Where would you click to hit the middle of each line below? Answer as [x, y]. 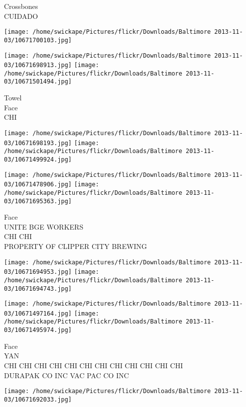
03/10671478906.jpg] [38, 185]
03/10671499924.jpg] [38, 159]
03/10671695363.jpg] [38, 201]
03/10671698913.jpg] [38, 65]
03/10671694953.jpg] [38, 272]
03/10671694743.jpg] [38, 288]
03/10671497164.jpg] [38, 313]
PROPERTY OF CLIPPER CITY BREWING [76, 246]
